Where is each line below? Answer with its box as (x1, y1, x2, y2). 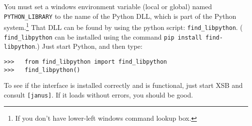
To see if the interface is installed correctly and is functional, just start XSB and (4, 80, 243, 90)
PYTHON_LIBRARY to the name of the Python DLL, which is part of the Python (4, 11, 236, 21)
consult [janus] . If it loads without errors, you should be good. (4, 89, 193, 99)
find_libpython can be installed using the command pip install (4, 31, 202, 42)
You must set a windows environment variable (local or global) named (4, 1, 212, 11)
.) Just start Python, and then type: (35, 41, 142, 51)
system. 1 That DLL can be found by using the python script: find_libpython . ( (4, 21, 243, 32)
